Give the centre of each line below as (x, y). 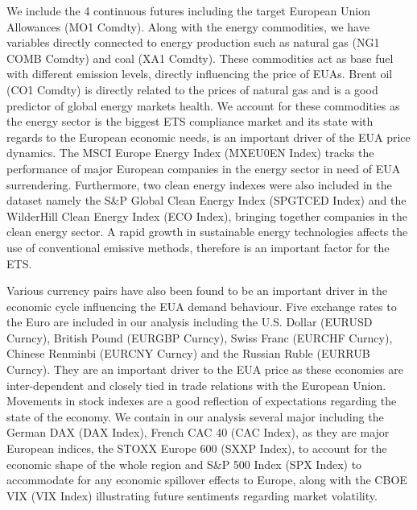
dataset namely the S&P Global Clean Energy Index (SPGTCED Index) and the (206, 200)
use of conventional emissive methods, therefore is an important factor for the (198, 247)
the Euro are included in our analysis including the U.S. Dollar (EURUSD (190, 322)
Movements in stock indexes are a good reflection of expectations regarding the (202, 401)
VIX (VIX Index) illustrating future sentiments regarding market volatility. (192, 495)
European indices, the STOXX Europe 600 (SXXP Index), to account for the (197, 448)
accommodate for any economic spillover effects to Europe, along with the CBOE (207, 480)
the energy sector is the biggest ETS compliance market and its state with (190, 121)
